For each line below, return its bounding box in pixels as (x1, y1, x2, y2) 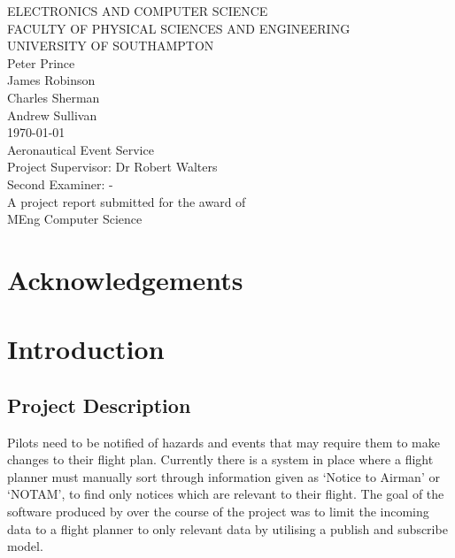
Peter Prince (7, 53, 75, 72)
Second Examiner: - (7, 174, 113, 193)
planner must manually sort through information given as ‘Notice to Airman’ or (7, 467, 440, 485)
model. (7, 537, 43, 555)
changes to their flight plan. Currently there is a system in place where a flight (7, 450, 434, 469)
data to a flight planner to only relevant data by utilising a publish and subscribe (7, 519, 448, 538)
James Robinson (7, 71, 96, 89)
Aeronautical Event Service (7, 140, 154, 158)
